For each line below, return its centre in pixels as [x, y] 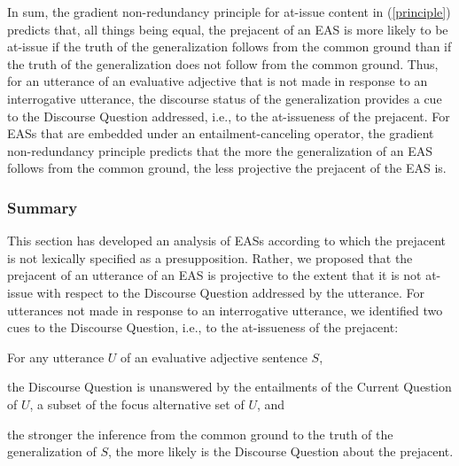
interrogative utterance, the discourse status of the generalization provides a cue [225, 98]
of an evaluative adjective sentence [214, 357]
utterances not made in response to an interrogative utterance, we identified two [225, 310]
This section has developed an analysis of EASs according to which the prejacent [226, 241]
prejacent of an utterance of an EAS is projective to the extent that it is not [214, 275]
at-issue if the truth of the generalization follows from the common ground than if [229, 47]
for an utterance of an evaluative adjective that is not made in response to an [218, 81]
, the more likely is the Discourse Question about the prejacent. [281, 451]
